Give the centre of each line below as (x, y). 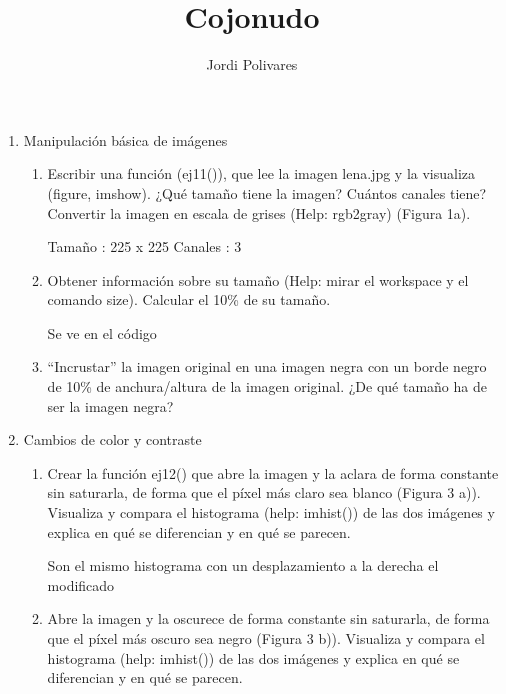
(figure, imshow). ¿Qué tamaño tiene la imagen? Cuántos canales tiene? (267, 192)
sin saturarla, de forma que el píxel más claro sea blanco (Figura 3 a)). (264, 492)
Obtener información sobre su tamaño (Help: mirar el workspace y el (258, 279)
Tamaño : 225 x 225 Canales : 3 (144, 246)
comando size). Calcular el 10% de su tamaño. (189, 299)
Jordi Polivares (252, 64)
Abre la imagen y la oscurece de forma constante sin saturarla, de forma (268, 618)
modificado (81, 584)
